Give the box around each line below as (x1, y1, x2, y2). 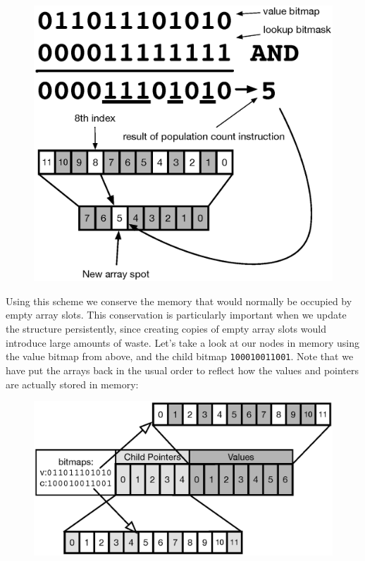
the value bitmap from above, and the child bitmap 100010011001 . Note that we (6, 349, 354, 364)
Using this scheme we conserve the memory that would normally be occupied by (6, 293, 352, 308)
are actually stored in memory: (6, 376, 139, 391)
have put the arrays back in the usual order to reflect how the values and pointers (6, 362, 359, 377)
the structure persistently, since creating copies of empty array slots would (6, 321, 326, 336)
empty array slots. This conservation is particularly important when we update (6, 307, 347, 322)
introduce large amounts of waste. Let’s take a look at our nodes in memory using (6, 335, 359, 350)
